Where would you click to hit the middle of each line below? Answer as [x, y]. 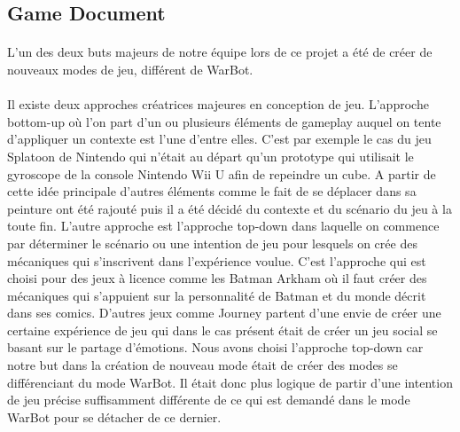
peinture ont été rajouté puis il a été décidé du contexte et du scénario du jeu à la [230, 208]
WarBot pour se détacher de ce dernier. [114, 416]
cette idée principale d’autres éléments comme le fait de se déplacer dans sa [212, 191]
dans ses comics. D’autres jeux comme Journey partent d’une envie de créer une [224, 313]
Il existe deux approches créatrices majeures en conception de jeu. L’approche [218, 104]
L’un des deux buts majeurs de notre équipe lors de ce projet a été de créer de [220, 52]
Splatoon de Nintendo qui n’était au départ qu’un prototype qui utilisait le [211, 156]
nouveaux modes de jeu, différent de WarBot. [130, 69]
